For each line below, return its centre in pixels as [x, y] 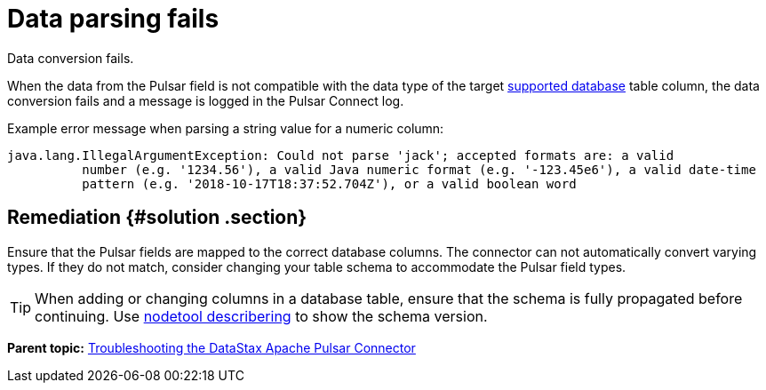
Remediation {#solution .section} [157, 218]
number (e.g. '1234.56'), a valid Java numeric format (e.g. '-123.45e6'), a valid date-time [419, 169]
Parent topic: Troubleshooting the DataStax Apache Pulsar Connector [211, 347]
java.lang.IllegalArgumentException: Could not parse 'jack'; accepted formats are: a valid [341, 155]
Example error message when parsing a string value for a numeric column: [226, 128]
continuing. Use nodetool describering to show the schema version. [261, 316]
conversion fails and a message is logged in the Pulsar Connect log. [206, 100]
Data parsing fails [113, 19]
